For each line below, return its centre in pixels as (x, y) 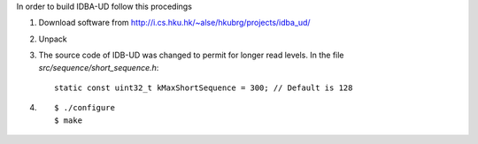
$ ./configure (85, 108)
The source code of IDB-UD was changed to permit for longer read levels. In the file (191, 55)
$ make (69, 120)
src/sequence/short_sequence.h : (99, 67)
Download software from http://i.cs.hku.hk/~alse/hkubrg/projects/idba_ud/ (174, 23)
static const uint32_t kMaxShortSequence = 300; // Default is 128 (204, 87)
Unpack (53, 39)
